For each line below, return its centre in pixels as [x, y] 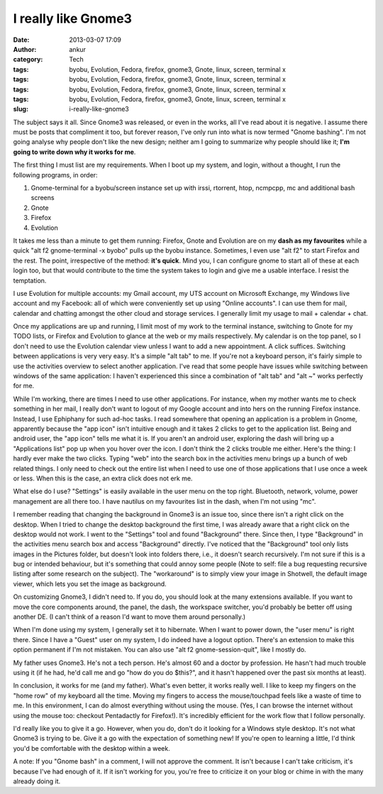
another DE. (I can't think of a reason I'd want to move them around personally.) [129, 617]
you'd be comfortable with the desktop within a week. [91, 748]
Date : [21, 40]
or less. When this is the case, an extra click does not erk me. [103, 478]
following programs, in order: [56, 175]
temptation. [30, 280]
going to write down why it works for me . [74, 152]
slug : [21, 109]
